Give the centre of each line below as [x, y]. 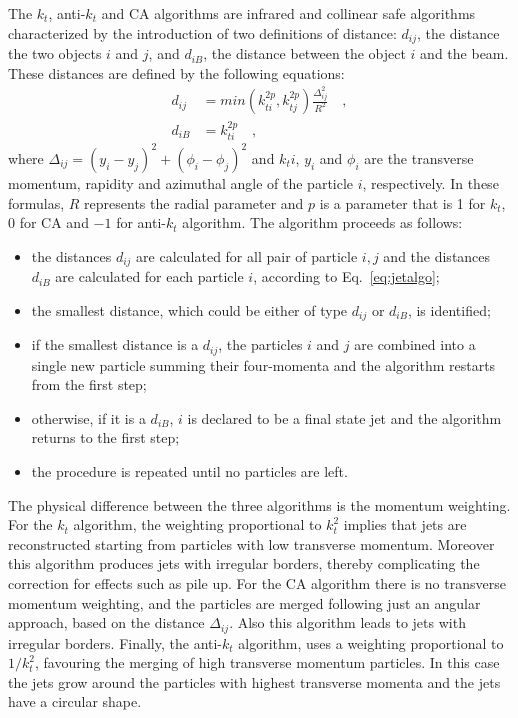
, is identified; [449, 309]
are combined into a [415, 344]
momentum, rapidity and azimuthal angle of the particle [181, 182]
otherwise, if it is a [88, 417]
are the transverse [419, 157]
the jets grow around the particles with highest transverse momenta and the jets [254, 681]
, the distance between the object [304, 53]
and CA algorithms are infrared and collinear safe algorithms [288, 13]
